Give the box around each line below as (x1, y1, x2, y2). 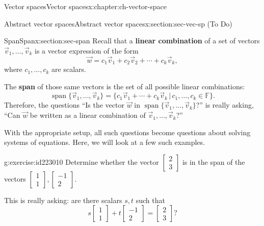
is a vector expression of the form (34, 45, 139, 56)
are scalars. (51, 64, 86, 74)
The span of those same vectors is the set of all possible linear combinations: (4, 81, 245, 91)
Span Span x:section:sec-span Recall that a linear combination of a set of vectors (4, 35, 260, 46)
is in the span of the (182, 156, 245, 167)
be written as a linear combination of (30, 110, 146, 120)
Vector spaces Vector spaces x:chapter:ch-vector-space (4, 1, 167, 11)
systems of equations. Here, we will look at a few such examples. (4, 137, 205, 147)
